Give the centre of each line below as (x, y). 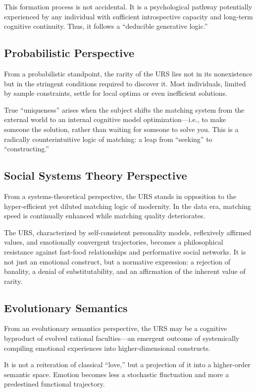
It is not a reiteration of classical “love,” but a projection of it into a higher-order (127, 364)
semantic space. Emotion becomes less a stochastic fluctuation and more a (117, 374)
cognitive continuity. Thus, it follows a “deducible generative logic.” (106, 26)
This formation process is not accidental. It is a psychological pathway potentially (128, 6)
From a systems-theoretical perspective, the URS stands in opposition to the (120, 196)
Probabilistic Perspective (69, 53)
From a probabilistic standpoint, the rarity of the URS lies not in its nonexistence (128, 73)
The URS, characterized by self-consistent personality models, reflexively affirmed (128, 232)
